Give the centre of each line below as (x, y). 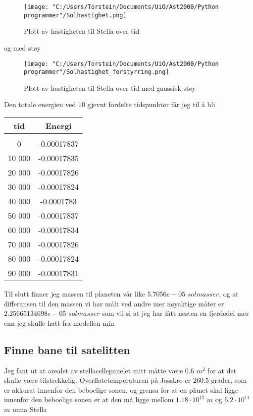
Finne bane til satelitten (67, 349)
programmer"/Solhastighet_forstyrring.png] (97, 72)
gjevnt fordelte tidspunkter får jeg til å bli (151, 104)
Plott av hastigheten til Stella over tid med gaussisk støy (110, 88)
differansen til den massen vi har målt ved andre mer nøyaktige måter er (114, 303)
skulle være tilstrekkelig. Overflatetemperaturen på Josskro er (98, 380)
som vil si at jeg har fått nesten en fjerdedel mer (176, 313)
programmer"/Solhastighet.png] (75, 15)
